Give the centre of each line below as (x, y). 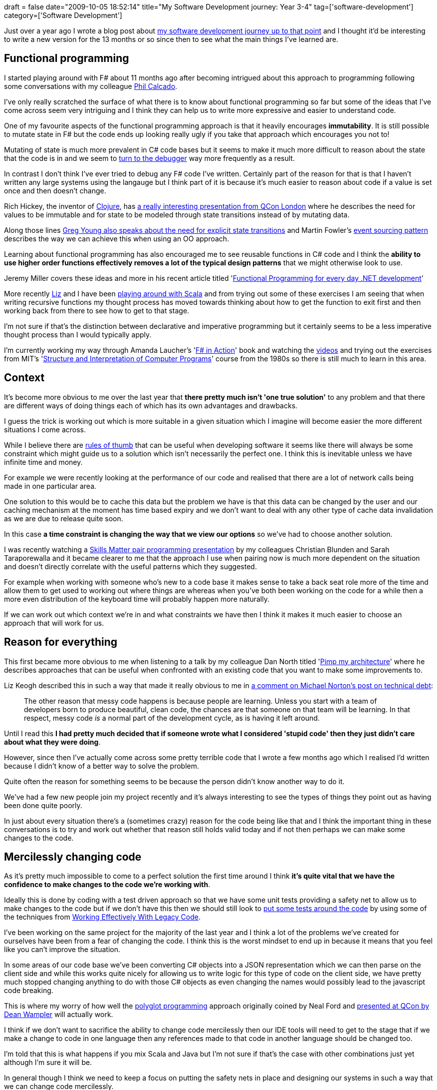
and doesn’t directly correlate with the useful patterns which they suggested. (130, 566)
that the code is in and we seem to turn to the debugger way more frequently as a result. (149, 158)
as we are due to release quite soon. (64, 518)
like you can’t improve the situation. (62, 950)
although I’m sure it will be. (48, 1063)
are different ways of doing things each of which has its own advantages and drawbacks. (151, 405)
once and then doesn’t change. (55, 190)
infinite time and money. (43, 462)
